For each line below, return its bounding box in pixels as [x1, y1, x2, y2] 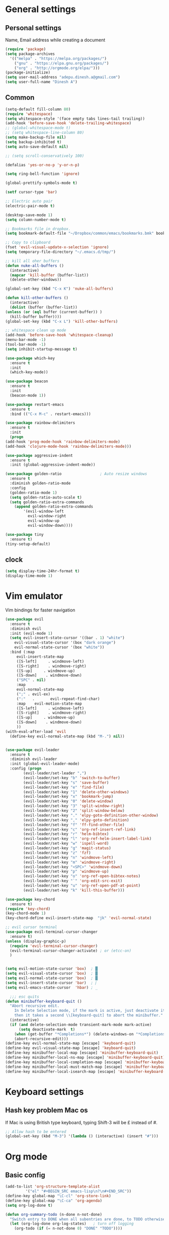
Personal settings [5, 24, 62, 32]
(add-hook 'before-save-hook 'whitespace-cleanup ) [5, 332, 114, 338]
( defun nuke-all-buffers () [5, 263, 64, 268]
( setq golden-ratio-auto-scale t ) [10, 495, 82, 500]
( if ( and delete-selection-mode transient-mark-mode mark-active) [10, 1022, 152, 1027]
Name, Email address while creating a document [5, 37, 106, 43]
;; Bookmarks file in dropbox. [5, 226, 71, 231]
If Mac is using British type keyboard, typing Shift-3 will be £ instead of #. [5, 1119, 157, 1125]
